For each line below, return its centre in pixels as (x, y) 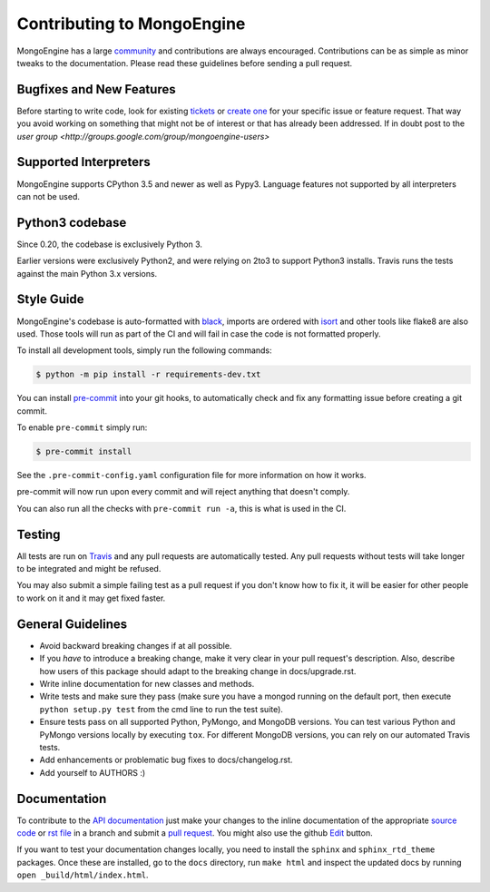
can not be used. (49, 196)
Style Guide (51, 299)
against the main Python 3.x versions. (87, 273)
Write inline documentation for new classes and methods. (147, 683)
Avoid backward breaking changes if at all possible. (136, 645)
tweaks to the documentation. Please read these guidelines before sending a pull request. (185, 63)
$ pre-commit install (84, 452)
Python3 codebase (72, 222)
